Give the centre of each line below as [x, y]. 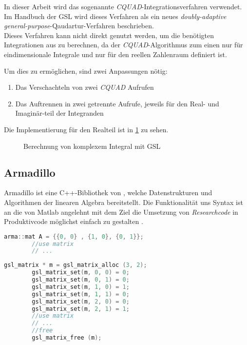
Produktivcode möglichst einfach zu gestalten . [74, 221]
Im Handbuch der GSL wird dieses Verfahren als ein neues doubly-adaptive [115, 16]
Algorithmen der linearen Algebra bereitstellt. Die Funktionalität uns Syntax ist [123, 202]
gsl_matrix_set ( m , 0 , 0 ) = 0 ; [81, 273]
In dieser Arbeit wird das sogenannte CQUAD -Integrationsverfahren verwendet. [123, 6]
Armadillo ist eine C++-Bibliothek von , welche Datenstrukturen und [108, 193]
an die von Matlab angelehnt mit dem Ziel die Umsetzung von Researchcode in [121, 212]
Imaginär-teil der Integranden [59, 113]
